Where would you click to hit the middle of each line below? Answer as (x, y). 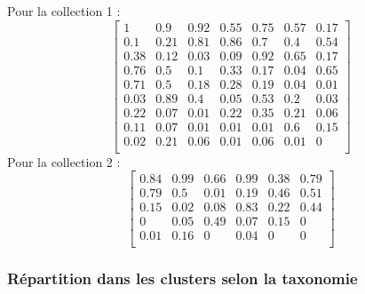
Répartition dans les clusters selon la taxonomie (182, 278)
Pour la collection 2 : (64, 161)
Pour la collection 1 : (64, 11)
